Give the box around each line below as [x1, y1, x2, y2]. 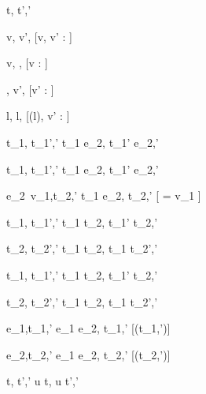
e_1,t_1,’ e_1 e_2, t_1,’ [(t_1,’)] [6, 320, 171, 336]
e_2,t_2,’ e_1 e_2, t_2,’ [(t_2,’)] [6, 346, 171, 362]
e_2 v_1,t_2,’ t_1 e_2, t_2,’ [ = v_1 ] [6, 187, 201, 204]
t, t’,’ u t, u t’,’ [6, 373, 79, 389]
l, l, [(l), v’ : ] [6, 107, 70, 124]
